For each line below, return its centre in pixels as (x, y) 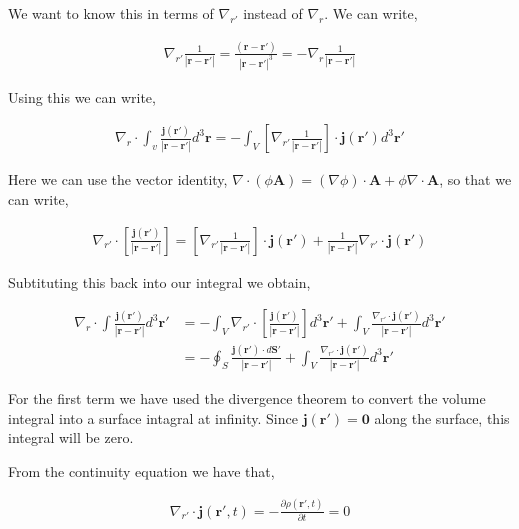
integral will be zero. (71, 437)
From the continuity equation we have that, (141, 470)
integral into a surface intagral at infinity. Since (153, 417)
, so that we (475, 179)
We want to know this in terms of (111, 13)
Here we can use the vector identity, (118, 179)
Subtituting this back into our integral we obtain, (159, 281)
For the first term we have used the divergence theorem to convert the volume (247, 397)
